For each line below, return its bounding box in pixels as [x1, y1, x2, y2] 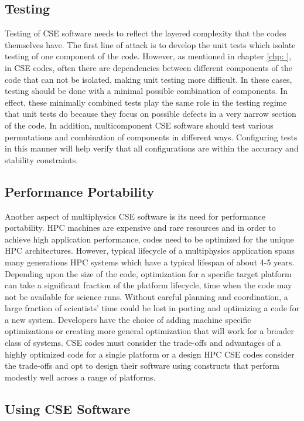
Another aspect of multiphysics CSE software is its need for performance [5, 210, 265, 222]
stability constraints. [5, 153, 78, 166]
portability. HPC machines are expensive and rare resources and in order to [5, 221, 276, 234]
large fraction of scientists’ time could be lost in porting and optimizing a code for [5, 302, 300, 314]
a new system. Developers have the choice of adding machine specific [5, 313, 251, 325]
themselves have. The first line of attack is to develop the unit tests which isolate [5, 38, 296, 50]
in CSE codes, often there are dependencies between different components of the [5, 61, 292, 73]
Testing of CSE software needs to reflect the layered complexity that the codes [5, 27, 286, 39]
